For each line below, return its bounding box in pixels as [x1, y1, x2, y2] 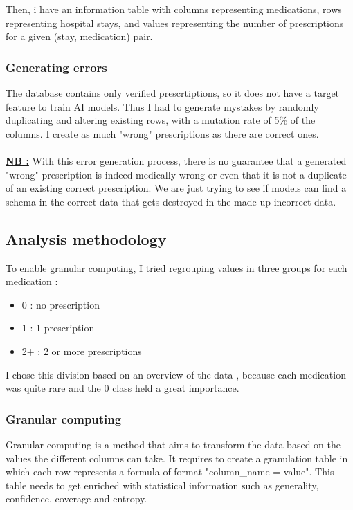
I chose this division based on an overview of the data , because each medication [6, 367, 346, 381]
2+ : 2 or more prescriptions [21, 343, 142, 358]
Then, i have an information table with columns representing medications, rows [6, 2, 342, 16]
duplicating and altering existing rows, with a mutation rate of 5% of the [6, 113, 316, 127]
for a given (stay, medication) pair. [6, 29, 153, 44]
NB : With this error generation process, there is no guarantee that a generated [6, 153, 347, 167]
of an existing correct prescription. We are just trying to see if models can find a [6, 181, 347, 195]
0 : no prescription [21, 297, 100, 311]
